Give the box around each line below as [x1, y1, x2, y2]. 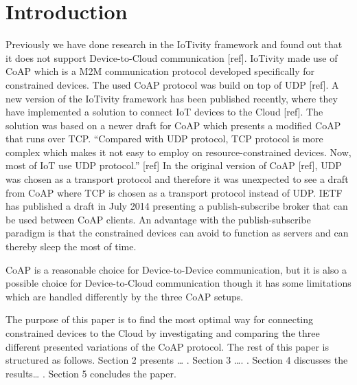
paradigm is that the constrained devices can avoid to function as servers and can [5, 225, 349, 240]
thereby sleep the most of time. [5, 239, 137, 254]
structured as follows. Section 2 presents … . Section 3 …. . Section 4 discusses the [5, 353, 348, 367]
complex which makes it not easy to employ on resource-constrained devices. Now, [5, 144, 352, 159]
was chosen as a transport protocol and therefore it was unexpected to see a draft [5, 172, 349, 186]
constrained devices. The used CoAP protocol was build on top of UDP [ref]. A [5, 77, 339, 91]
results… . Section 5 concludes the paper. [5, 366, 176, 380]
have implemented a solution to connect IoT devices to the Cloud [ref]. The [5, 104, 323, 119]
